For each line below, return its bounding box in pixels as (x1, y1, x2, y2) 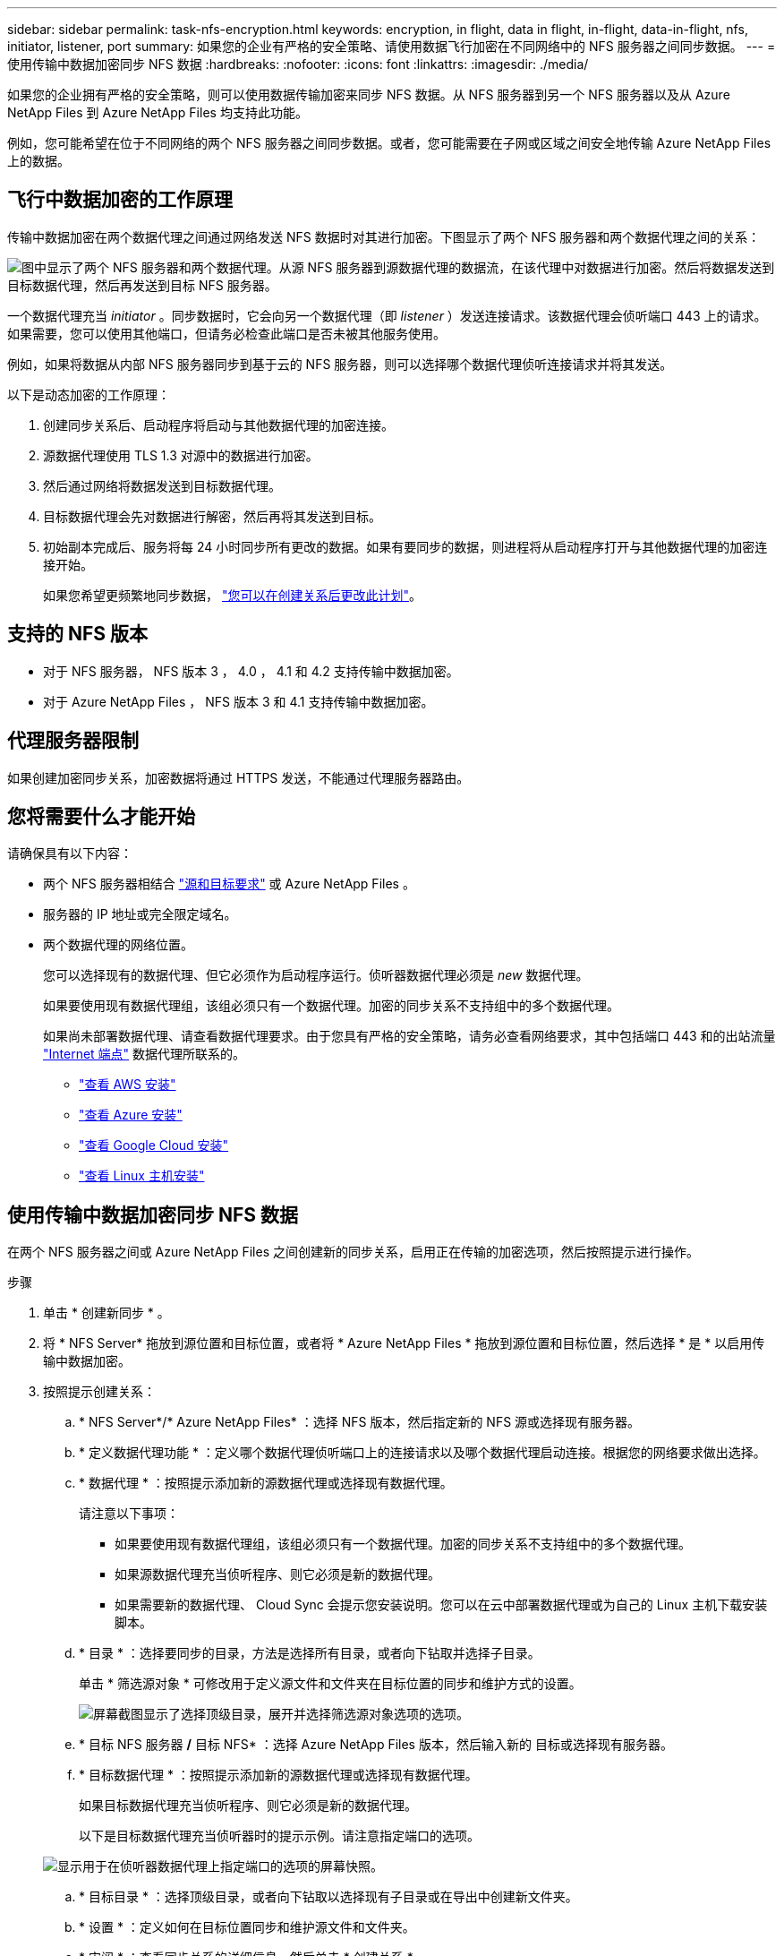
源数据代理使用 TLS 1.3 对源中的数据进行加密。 (43, 447, 319, 463)
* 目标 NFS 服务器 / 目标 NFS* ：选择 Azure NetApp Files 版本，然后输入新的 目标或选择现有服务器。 (79, 1737, 673, 1753)
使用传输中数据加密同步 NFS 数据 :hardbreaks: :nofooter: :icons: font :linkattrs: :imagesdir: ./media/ (7, 56, 589, 72)
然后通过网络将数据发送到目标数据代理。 (43, 477, 281, 493)
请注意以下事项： (79, 1506, 179, 1522)
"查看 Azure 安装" (79, 1107, 183, 1123)
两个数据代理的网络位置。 (43, 937, 193, 953)
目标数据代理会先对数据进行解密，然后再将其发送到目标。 (43, 508, 381, 524)
